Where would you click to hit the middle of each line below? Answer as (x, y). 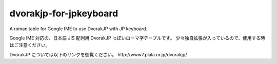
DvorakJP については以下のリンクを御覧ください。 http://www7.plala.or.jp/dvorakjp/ (98, 54)
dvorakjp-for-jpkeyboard (64, 13)
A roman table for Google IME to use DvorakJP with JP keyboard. (78, 29)
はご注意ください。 (30, 45)
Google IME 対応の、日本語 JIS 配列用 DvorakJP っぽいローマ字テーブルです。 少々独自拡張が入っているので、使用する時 (137, 38)
